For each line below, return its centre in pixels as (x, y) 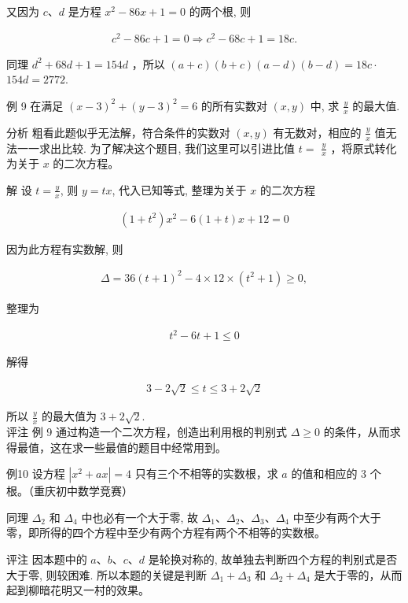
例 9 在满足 (35, 105)
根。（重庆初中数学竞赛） (70, 491)
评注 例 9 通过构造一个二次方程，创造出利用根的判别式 (147, 432)
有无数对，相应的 (317, 132)
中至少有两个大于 (337, 517)
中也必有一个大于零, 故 (140, 517)
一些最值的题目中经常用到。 (154, 447)
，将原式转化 (364, 148)
